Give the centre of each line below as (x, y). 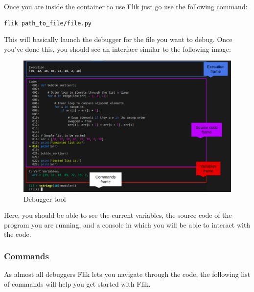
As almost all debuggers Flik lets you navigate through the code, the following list (127, 274)
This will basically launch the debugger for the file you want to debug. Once (118, 39)
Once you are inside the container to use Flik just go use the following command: (126, 6)
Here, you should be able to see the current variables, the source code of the (118, 215)
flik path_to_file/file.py (48, 23)
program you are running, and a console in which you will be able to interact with (127, 224)
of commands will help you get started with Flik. (77, 283)
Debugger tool (45, 198)
